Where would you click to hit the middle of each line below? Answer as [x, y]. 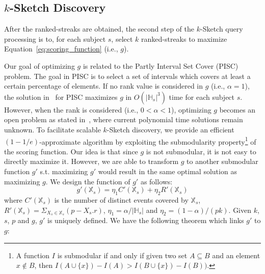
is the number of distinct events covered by [121, 199]
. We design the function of [88, 181]
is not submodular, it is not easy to [201, 151]
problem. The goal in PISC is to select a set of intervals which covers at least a [127, 76]
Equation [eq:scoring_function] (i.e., [61, 49]
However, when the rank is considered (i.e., [71, 109]
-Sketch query [221, 29]
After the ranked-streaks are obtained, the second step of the [99, 29]
